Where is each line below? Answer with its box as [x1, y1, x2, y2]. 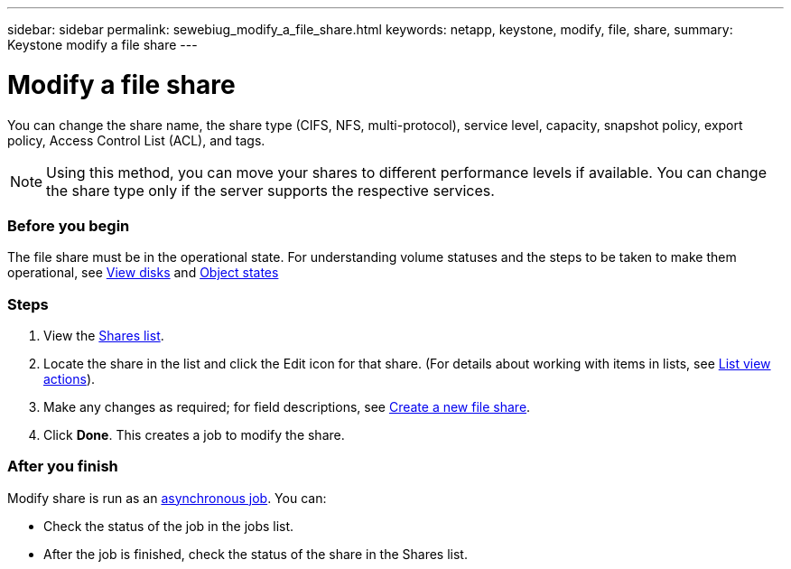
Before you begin [7, 216, 130, 235]
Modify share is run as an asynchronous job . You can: [7, 490, 327, 506]
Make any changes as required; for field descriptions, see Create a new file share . [43, 399, 531, 415]
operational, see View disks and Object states [7, 265, 279, 281]
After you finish [7, 457, 118, 476]
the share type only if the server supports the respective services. [46, 181, 495, 200]
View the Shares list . [43, 328, 164, 343]
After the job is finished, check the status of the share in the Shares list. [43, 546, 468, 562]
